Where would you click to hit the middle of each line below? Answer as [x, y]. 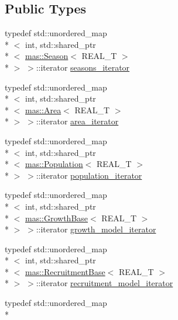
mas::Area [43, 109]
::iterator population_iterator [89, 175]
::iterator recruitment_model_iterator [105, 283]
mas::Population [54, 164]
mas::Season [47, 56]
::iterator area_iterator [77, 121]
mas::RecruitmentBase [65, 271]
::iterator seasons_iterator [83, 67]
